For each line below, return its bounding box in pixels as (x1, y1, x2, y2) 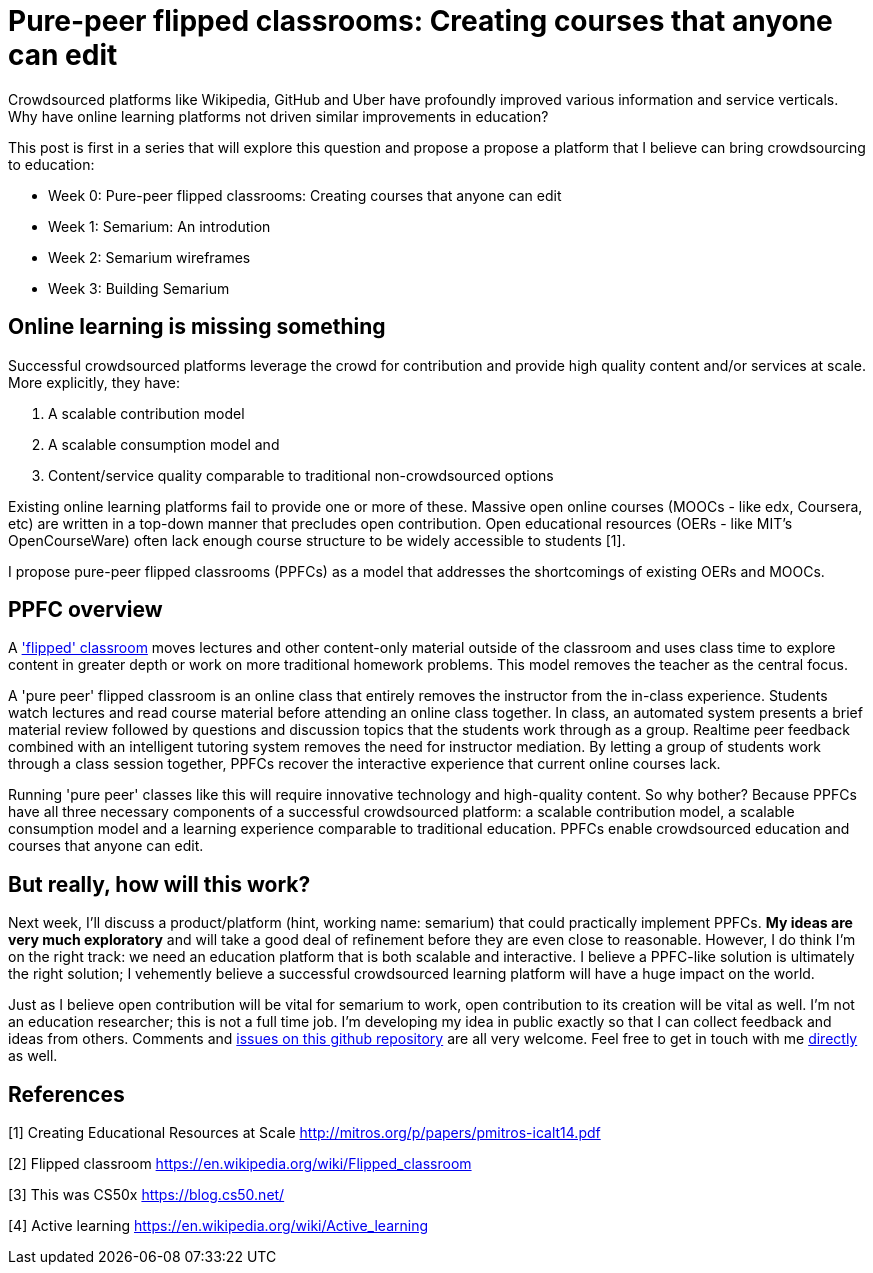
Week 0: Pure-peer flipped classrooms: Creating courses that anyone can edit (48, 186, 562, 204)
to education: (8, 155, 95, 173)
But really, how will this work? (8, 871, 311, 897)
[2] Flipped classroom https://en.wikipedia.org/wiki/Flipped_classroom (8, 1155, 472, 1173)
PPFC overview (8, 597, 163, 623)
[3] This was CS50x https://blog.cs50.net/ (8, 1186, 285, 1204)
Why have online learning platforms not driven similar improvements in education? (8, 107, 549, 125)
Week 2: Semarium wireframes (48, 248, 251, 266)
